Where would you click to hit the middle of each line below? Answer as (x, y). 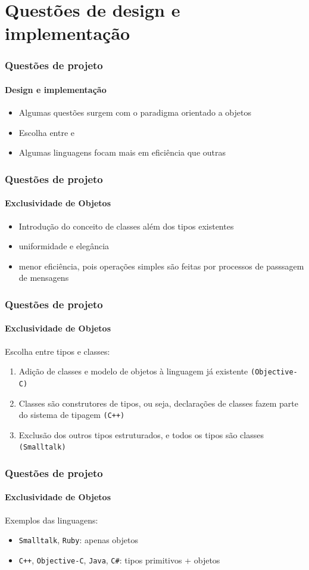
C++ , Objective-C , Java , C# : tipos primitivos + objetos (119, 560)
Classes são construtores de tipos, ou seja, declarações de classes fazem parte (158, 403)
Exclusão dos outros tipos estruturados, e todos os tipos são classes (141, 434)
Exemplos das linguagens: (51, 520)
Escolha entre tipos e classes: (57, 351)
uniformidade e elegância (64, 246)
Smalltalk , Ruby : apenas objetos (78, 540)
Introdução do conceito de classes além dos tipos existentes (126, 226)
